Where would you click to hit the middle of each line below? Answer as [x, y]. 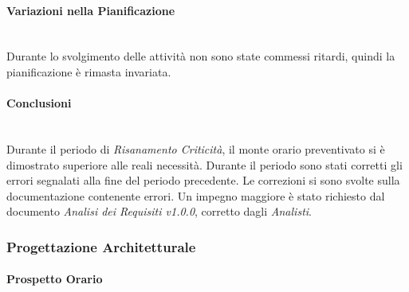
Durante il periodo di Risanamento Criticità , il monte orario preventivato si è [196, 148]
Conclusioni [39, 103]
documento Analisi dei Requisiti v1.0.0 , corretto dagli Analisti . [159, 211]
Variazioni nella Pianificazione [91, 10]
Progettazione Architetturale [101, 246]
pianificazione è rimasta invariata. [89, 71]
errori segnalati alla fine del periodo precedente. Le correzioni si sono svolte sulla [203, 180]
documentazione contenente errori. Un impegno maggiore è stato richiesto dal [196, 195]
